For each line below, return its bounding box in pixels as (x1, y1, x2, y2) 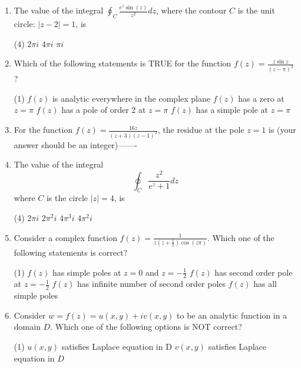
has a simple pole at (196, 103, 269, 116)
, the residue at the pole (157, 123, 244, 136)
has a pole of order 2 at (61, 103, 146, 116)
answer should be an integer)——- (14, 138, 137, 150)
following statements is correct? (14, 246, 128, 258)
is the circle (46, 192, 88, 204)
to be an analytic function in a (177, 309, 287, 321)
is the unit (237, 4, 275, 16)
